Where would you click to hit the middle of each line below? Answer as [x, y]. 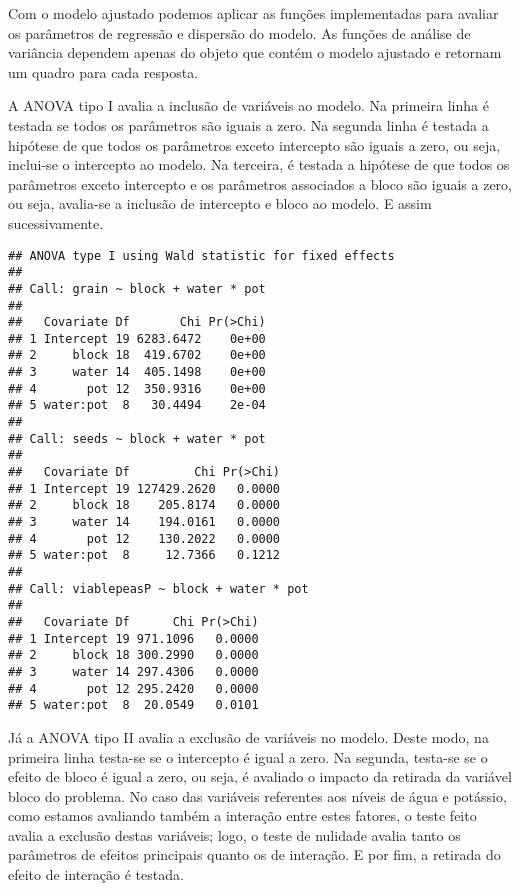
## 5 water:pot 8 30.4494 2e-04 [137, 405]
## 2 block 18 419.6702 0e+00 [137, 355]
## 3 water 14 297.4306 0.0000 [133, 671]
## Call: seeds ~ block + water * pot [137, 438]
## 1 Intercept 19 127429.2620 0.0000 [144, 488]
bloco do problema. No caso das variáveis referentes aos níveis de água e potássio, [257, 795]
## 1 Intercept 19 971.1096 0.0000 [133, 638]
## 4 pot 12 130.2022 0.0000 [144, 538]
